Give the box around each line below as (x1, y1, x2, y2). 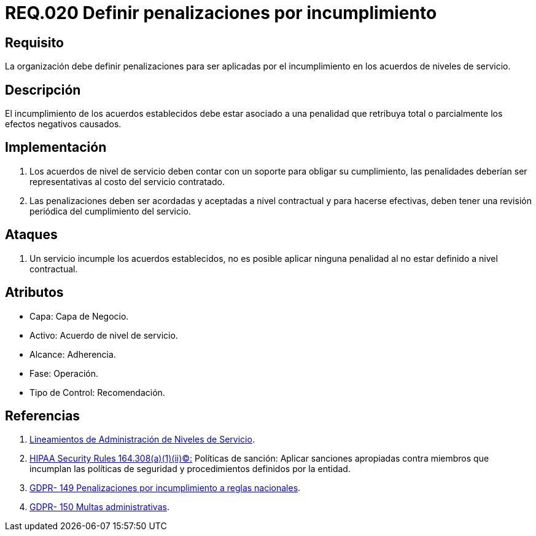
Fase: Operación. (29, 368, 98, 379)
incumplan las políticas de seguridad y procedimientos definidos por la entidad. (29, 463, 351, 475)
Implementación (5, 140, 107, 156)
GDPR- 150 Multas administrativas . (29, 502, 169, 513)
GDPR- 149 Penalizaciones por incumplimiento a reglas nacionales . (29, 483, 301, 494)
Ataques (5, 227, 58, 243)
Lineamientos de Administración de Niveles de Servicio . (29, 434, 255, 445)
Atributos (5, 285, 64, 301)
